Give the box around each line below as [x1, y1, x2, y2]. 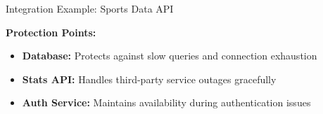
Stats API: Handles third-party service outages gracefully [22, 71, 277, 86]
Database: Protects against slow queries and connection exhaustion [22, 48, 317, 63]
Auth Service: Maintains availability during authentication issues [22, 95, 311, 110]
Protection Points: [6, 24, 96, 39]
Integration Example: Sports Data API [6, 1, 174, 15]
